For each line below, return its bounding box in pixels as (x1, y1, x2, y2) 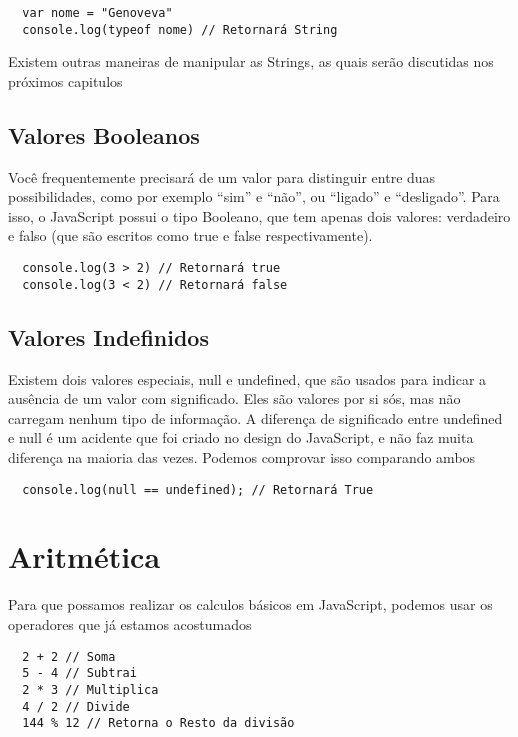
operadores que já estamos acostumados (8, 613, 252, 634)
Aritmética (8, 536, 161, 577)
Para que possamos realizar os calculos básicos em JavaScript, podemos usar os (8, 594, 493, 615)
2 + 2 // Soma (22, 649, 116, 664)
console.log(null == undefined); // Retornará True (22, 482, 374, 497)
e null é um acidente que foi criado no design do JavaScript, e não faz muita (8, 427, 474, 448)
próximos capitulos (8, 70, 123, 91)
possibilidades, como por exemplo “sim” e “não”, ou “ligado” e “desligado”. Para (8, 186, 500, 207)
